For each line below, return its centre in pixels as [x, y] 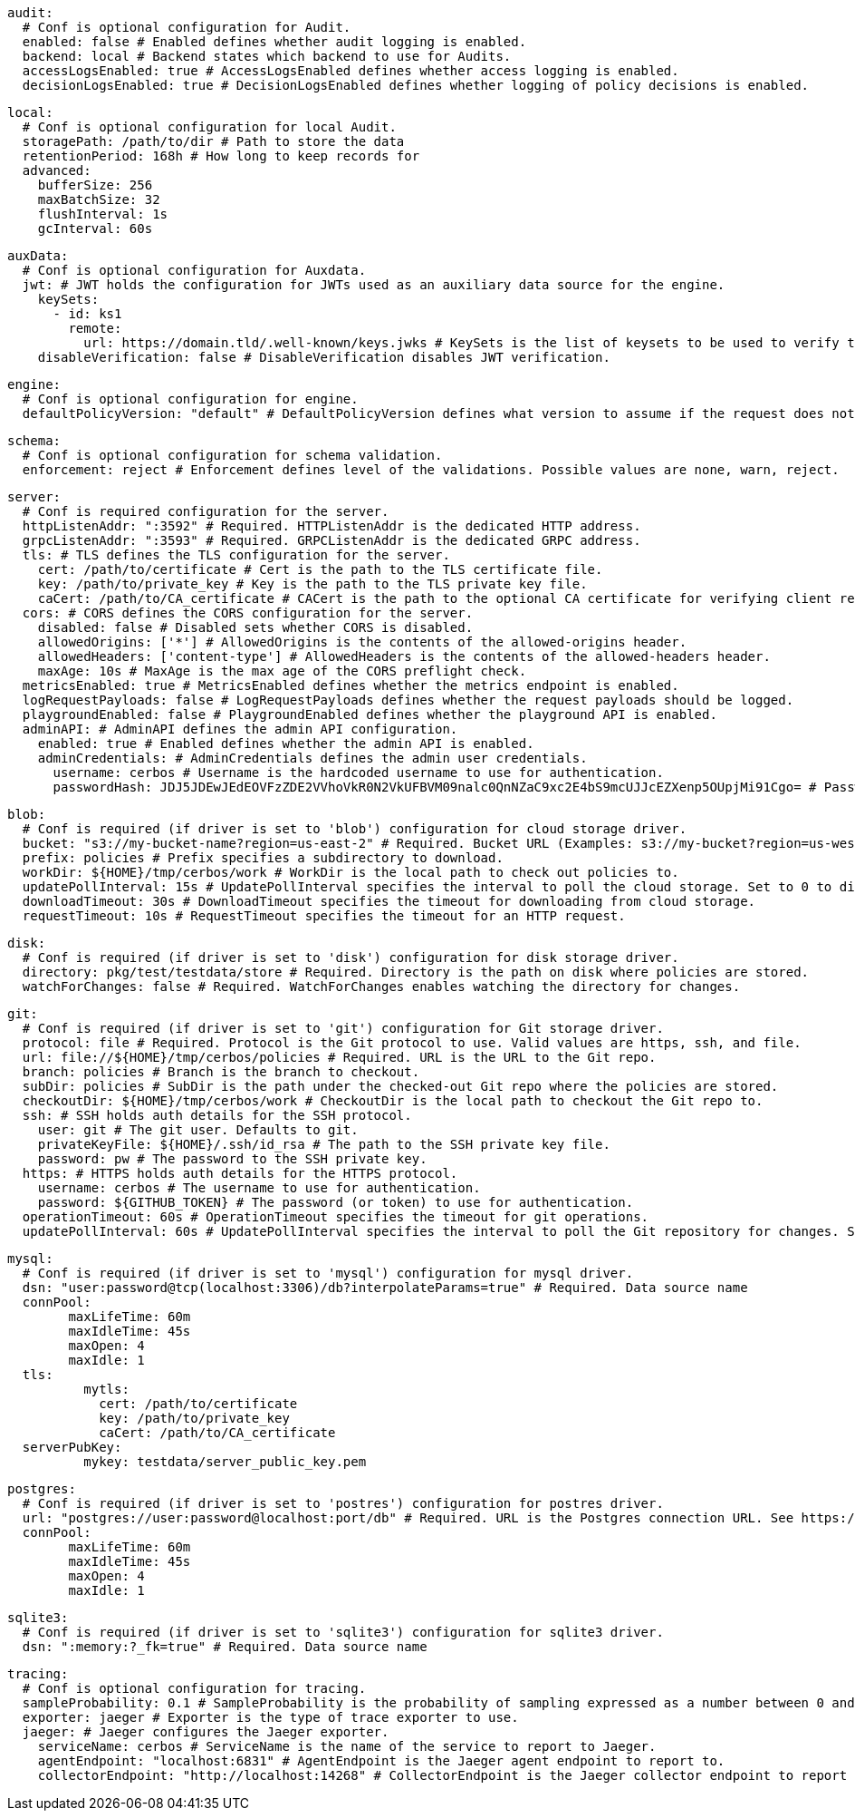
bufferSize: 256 [95, 185]
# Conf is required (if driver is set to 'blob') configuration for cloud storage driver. [355, 829]
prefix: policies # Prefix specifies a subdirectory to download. [263, 858]
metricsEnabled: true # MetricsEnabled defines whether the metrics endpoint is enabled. [351, 685]
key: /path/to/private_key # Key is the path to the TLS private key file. [312, 584]
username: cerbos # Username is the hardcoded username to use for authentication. [358, 773]
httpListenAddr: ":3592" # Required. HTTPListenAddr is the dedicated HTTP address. [331, 526]
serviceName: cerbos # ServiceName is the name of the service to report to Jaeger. [347, 1746]
